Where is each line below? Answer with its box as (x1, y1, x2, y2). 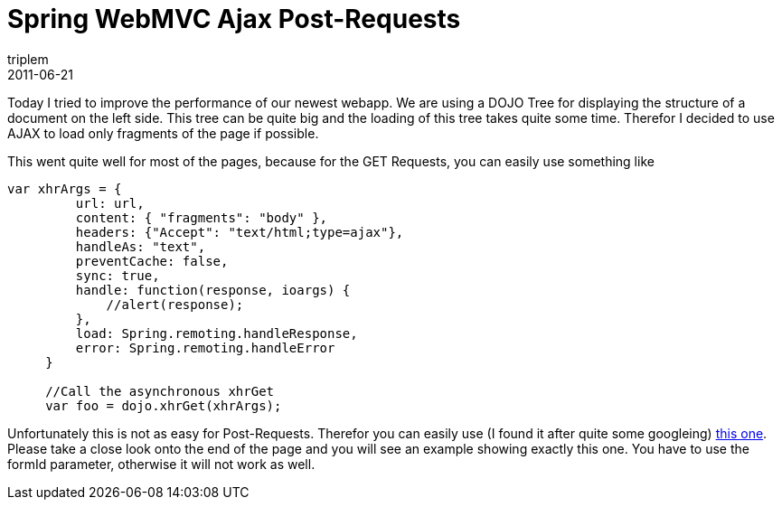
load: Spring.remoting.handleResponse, (75, 325, 358, 341)
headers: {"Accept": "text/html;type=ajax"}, (75, 224, 404, 239)
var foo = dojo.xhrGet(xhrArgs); (45, 398, 282, 413)
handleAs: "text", (75, 239, 206, 254)
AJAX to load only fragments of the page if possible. (7, 125, 319, 141)
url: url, (75, 195, 145, 211)
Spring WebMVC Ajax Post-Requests (7, 4, 461, 34)
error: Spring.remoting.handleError (75, 340, 335, 355)
